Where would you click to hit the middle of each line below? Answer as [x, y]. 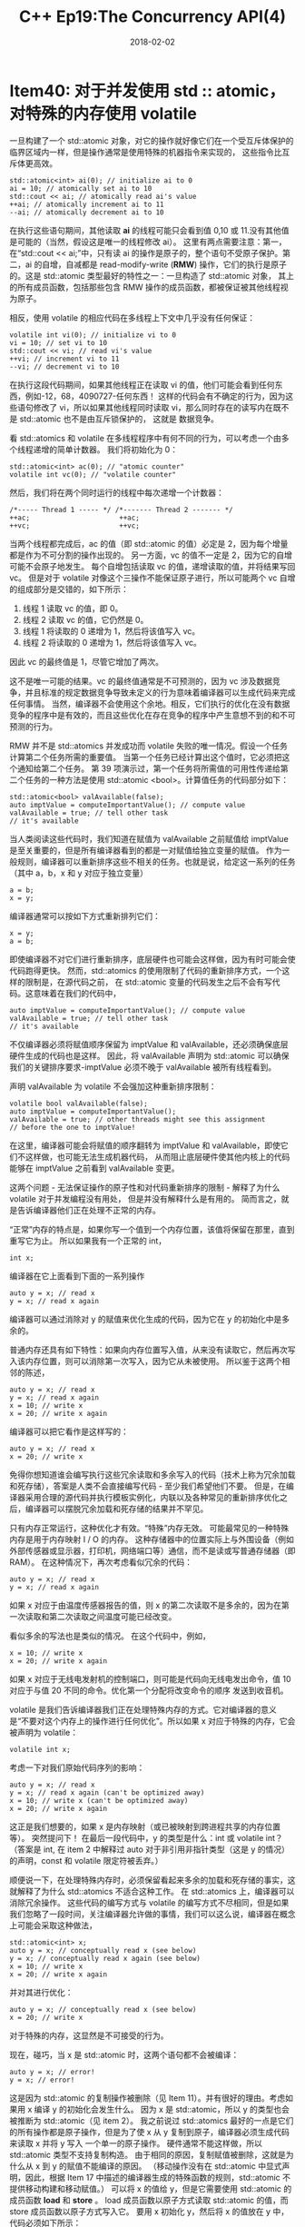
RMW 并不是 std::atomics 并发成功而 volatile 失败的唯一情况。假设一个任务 [149, 746]
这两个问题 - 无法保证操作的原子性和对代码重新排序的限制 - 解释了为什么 [145, 1187]
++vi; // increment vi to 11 [64, 359]
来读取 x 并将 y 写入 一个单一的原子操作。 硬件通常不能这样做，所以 [136, 2143]
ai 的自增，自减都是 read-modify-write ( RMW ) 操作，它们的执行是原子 [156, 264]
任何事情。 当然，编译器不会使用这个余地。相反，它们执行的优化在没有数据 [150, 703]
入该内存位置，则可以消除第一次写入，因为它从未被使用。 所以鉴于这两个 [146, 1361]
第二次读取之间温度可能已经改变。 [113, 1616]
